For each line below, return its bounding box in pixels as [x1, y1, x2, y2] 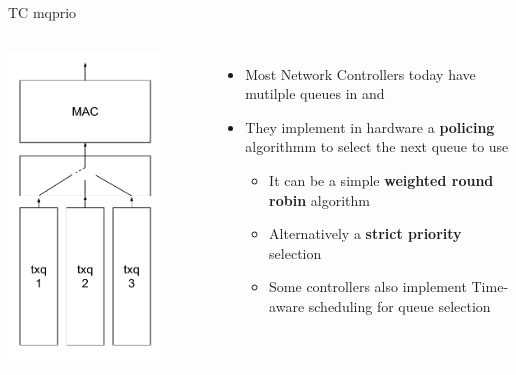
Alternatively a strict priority [269, 223, 462, 244]
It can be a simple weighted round [269, 169, 494, 190]
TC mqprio [8, 2, 77, 22]
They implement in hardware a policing [245, 116, 495, 137]
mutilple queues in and [245, 83, 385, 104]
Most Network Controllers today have [245, 63, 476, 84]
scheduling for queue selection [308, 295, 491, 316]
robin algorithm [269, 189, 370, 210]
